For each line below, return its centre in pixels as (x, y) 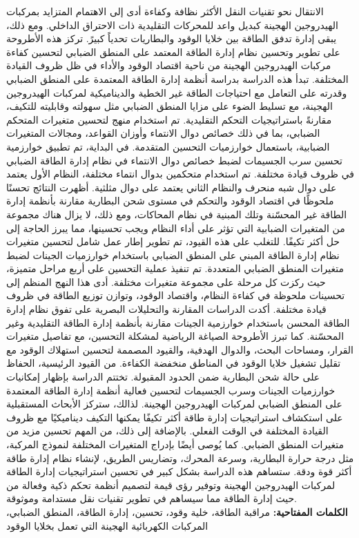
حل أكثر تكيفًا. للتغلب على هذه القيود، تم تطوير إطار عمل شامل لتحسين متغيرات (173, 241)
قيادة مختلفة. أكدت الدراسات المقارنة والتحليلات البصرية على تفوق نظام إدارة (166, 309)
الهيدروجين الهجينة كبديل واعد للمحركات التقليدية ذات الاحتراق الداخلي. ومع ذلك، (172, 25)
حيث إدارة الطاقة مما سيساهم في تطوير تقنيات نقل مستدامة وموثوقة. (152, 498)
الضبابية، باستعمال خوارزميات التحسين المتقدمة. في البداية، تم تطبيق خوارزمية (168, 146)
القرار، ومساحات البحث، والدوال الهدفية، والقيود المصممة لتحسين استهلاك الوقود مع (180, 349)
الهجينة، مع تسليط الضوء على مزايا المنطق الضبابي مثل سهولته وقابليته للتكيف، (169, 106)
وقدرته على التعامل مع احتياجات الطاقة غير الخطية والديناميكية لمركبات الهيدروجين (177, 92)
